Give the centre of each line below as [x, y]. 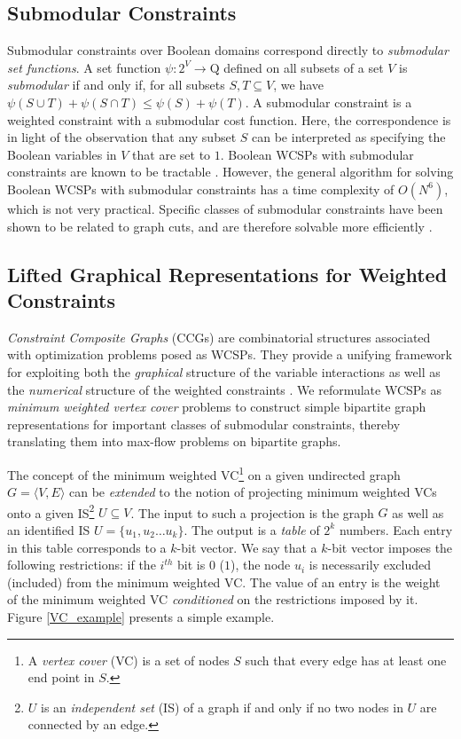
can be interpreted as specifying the [349, 137]
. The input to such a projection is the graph [252, 512]
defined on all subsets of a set [304, 67]
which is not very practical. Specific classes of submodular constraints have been [225, 208]
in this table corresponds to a [87, 547]
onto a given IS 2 [51, 511]
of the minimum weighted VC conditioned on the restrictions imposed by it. [213, 599]
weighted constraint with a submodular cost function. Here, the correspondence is [229, 119]
